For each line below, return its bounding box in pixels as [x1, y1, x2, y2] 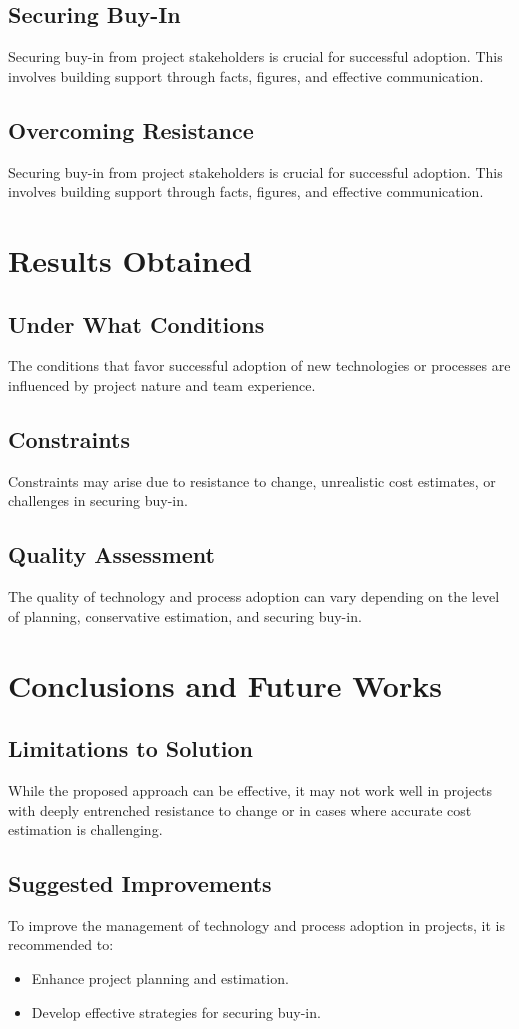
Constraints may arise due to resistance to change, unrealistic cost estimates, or [8, 470, 496, 491]
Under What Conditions [8, 308, 265, 339]
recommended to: [8, 934, 114, 955]
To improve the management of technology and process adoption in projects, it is [8, 914, 506, 935]
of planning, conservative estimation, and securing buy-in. [8, 605, 362, 626]
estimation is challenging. [8, 819, 163, 840]
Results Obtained [8, 239, 253, 280]
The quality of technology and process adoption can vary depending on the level [8, 586, 500, 607]
